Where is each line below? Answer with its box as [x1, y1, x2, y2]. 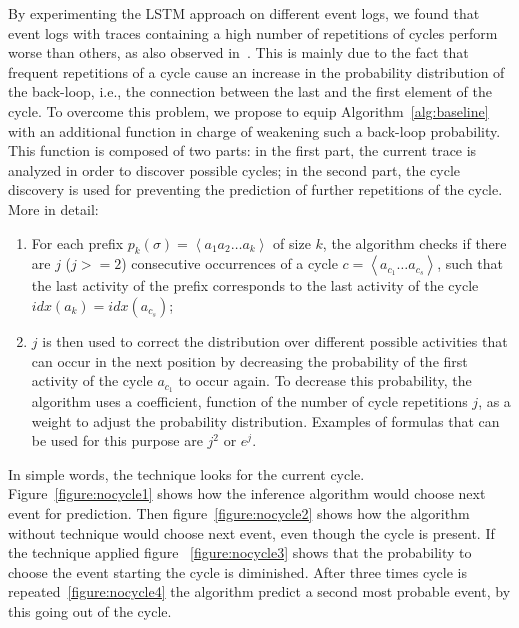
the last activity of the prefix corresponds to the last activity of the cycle [31, 275, 479, 296]
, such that [437, 253, 504, 274]
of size [273, 232, 311, 253]
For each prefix [31, 232, 124, 253]
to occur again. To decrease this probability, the [178, 370, 472, 391]
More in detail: [8, 198, 99, 219]
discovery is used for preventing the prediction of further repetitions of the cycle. [8, 179, 503, 200]
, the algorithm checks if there [322, 232, 507, 253]
